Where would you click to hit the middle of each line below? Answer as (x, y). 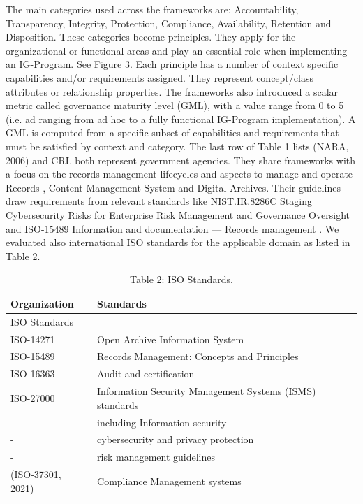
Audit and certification (146, 374)
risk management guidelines (156, 457)
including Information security (162, 422)
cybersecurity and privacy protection (176, 439)
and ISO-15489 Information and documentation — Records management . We (172, 228)
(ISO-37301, (36, 474)
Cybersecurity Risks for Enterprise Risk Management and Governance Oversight (178, 214)
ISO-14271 (33, 339)
